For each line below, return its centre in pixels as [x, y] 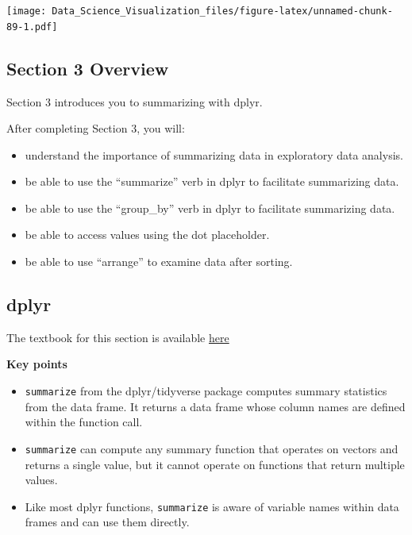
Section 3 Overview [88, 68]
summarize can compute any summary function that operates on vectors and [212, 448]
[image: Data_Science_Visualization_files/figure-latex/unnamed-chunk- [200, 11]
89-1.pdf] [32, 27]
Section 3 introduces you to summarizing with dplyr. [135, 101]
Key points [37, 364]
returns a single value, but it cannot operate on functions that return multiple [215, 464]
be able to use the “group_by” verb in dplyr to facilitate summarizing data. [210, 208]
